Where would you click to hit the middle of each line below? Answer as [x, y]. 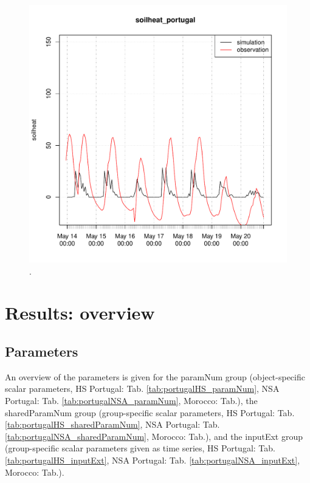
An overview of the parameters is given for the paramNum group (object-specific [155, 376]
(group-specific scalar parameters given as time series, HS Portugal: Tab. [140, 448]
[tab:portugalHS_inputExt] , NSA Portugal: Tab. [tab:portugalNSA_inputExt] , [153, 460]
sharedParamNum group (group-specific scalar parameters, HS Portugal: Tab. [150, 412]
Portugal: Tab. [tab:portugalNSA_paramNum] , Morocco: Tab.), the [131, 400]
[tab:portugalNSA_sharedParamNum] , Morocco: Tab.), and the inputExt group [154, 436]
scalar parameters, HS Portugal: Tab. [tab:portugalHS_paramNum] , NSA [142, 389]
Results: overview [80, 313]
